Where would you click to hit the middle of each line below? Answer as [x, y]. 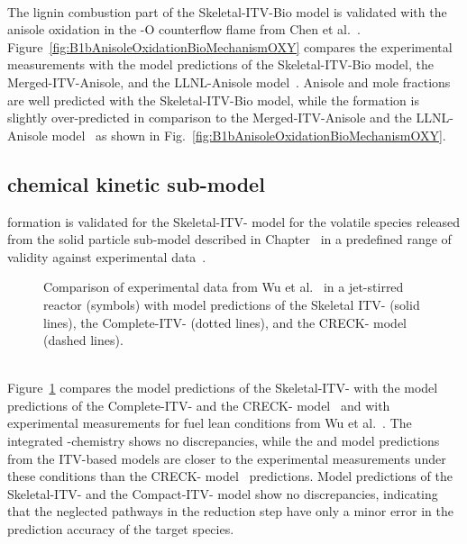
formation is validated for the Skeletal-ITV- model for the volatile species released [234, 221]
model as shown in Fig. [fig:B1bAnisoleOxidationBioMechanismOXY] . [249, 135]
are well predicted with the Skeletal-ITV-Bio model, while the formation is [213, 100]
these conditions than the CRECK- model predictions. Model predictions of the [230, 476]
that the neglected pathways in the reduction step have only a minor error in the [231, 511]
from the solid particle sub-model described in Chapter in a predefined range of [229, 239]
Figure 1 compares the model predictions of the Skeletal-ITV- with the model [223, 388]
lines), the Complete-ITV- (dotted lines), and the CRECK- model [225, 322]
